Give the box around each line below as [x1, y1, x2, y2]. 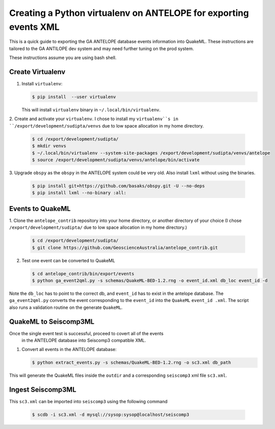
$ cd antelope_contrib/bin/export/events [32, 271, 135, 277]
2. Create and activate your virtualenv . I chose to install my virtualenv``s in [9, 116, 179, 122]
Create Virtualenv [9, 68, 66, 76]
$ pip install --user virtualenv [32, 94, 116, 100]
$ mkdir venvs [32, 143, 67, 149]
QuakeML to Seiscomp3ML [9, 317, 94, 326]
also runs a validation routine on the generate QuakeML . [9, 304, 123, 310]
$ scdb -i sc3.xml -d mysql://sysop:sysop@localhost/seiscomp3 [32, 412, 190, 418]
